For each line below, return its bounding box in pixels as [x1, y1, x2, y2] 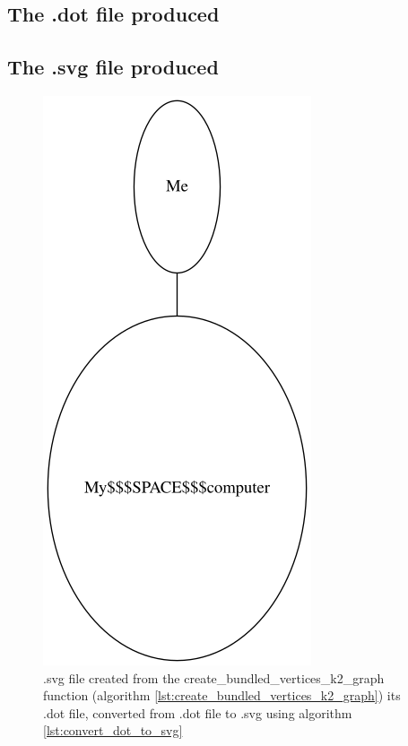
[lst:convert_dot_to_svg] [43, 721, 183, 740]
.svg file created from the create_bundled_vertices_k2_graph [43, 668, 385, 687]
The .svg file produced [7, 53, 219, 81]
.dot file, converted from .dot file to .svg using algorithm [43, 703, 352, 722]
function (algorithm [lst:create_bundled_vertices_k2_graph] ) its [43, 686, 401, 705]
